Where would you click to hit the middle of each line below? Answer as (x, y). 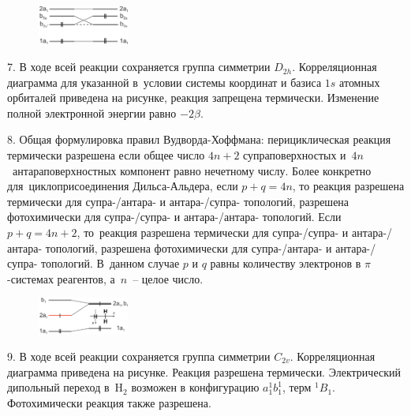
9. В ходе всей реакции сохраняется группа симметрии (139, 356)
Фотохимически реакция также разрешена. (109, 402)
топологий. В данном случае (110, 263)
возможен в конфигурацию (195, 387)
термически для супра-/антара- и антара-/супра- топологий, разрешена (178, 201)
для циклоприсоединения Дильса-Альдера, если (123, 186)
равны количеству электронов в (286, 263)
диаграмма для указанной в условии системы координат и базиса (164, 82)
